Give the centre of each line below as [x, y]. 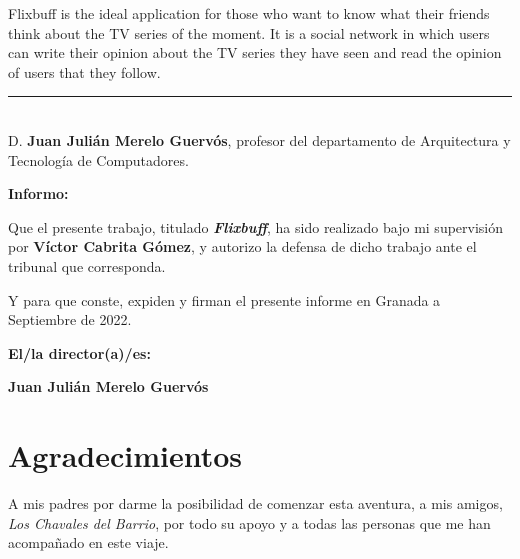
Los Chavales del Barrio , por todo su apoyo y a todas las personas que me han [249, 522]
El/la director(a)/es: [79, 352]
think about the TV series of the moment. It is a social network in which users [249, 32]
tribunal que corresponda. [87, 265]
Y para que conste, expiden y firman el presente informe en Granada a [224, 299]
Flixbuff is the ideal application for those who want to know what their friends [249, 13]
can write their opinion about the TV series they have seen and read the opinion [255, 52]
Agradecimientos [125, 455]
